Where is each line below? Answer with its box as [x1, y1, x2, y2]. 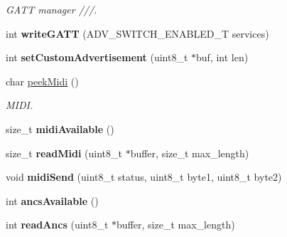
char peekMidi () [6, 73, 79, 88]
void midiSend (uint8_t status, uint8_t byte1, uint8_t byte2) [6, 169, 282, 184]
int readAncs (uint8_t [6, 217, 109, 232]
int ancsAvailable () [6, 193, 99, 208]
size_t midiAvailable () [6, 121, 114, 136]
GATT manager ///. [6, 2, 97, 16]
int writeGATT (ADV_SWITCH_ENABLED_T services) [6, 26, 269, 41]
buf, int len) [196, 50, 249, 65]
